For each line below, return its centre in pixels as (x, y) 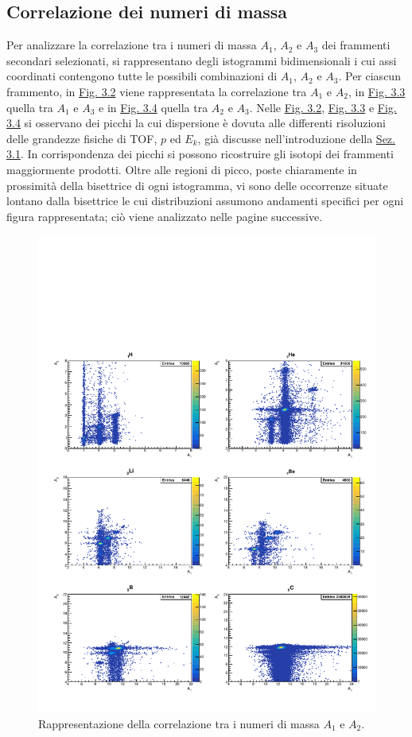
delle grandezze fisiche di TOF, (82, 138)
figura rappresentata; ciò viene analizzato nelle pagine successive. (165, 216)
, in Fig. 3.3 (377, 91)
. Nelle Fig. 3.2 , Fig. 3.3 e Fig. (323, 107)
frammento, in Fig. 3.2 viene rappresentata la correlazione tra (157, 91)
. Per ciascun (369, 76)
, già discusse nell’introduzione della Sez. (296, 138)
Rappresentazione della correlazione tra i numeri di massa (179, 723)
